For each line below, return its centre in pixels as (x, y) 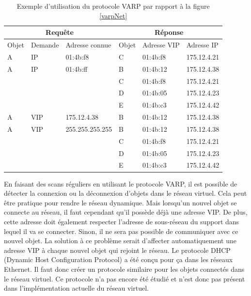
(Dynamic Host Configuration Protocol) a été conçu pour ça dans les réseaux (118, 259)
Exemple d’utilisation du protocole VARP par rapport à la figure (113, 6)
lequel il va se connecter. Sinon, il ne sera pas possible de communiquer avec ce (121, 231)
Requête (60, 32)
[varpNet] (113, 15)
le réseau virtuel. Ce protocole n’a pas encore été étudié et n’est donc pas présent (125, 278)
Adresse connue (88, 45)
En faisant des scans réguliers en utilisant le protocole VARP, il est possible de (121, 183)
